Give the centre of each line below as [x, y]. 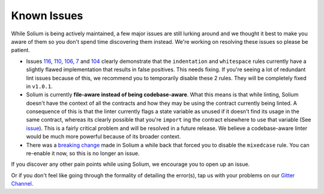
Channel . [22, 184]
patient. [20, 50]
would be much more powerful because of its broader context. [103, 137]
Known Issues [47, 16]
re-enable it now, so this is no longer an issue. [83, 153]
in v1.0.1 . [40, 86]
